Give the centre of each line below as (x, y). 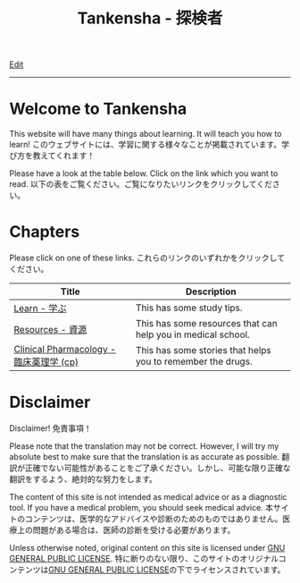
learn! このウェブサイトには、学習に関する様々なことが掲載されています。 (146, 145)
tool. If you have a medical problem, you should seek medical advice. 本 (142, 507)
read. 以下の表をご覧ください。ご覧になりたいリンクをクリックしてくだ (141, 184)
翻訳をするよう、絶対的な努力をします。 (83, 479)
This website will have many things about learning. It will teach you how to (146, 134)
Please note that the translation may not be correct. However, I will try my (144, 446)
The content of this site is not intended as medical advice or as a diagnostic (148, 497)
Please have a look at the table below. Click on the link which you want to (144, 173)
